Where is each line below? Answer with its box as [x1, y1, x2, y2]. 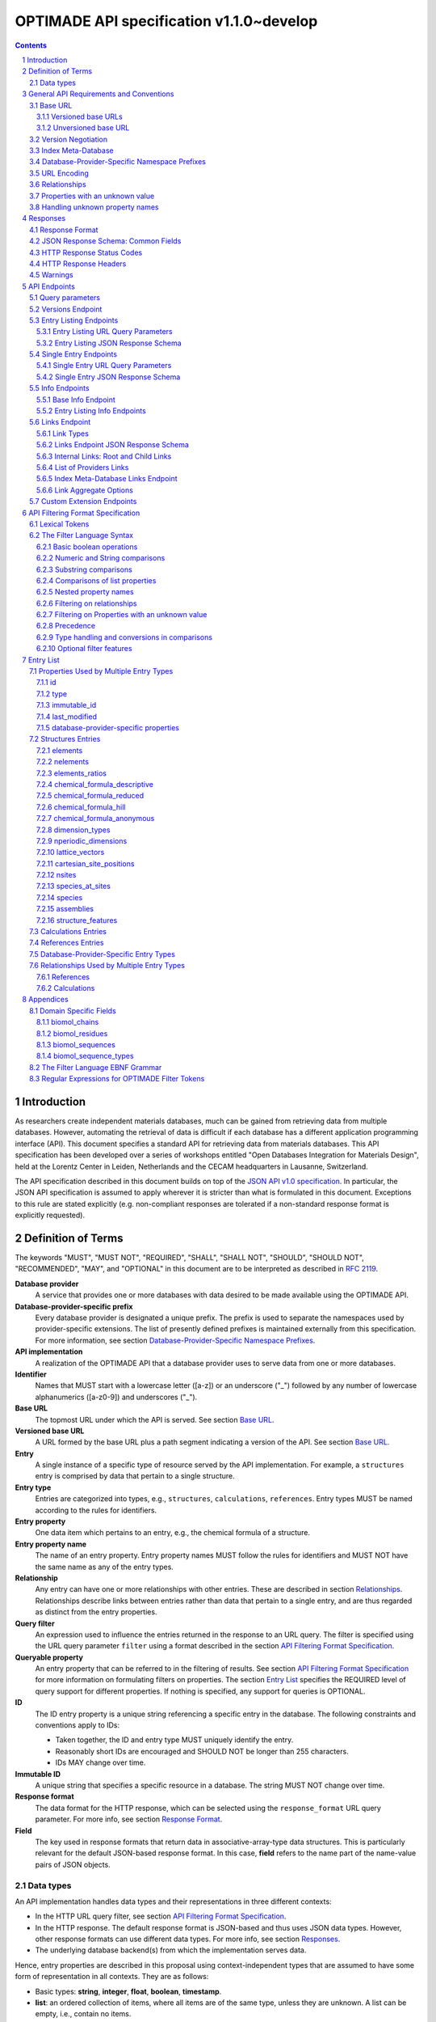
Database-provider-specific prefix [15, 1301, 133, 1311]
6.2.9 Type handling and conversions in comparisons [36, 632, 213, 642]
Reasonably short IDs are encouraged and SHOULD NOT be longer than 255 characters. [55, 1746, 349, 1756]
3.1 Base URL [29, 100, 73, 110]
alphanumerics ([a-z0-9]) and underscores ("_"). [35, 1392, 198, 1402]
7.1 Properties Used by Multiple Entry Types [29, 666, 174, 676]
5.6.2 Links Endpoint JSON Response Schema [36, 440, 190, 450]
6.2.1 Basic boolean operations [36, 542, 138, 552]
